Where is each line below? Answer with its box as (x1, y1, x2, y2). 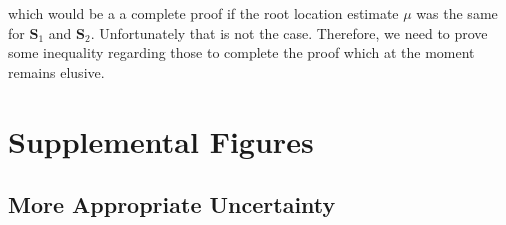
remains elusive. (8, 61, 105, 82)
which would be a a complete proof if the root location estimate (8, 3, 399, 23)
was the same (416, 3, 498, 23)
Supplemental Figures (8, 120, 314, 161)
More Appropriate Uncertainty (8, 189, 336, 220)
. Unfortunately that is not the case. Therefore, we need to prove (90, 22, 488, 43)
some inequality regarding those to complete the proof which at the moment (8, 42, 475, 63)
